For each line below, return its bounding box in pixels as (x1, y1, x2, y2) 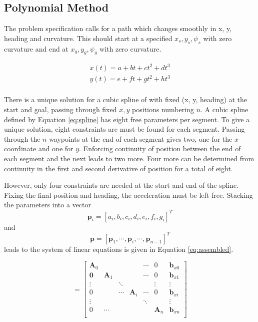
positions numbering (131, 104, 194, 115)
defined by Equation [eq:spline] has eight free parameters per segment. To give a (4, 114, 250, 124)
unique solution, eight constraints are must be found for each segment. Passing (4, 124, 245, 134)
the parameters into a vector (4, 199, 91, 210)
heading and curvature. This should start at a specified (4, 33, 172, 43)
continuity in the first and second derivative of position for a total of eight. (4, 163, 233, 173)
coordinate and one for (4, 143, 73, 154)
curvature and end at (4, 43, 68, 54)
